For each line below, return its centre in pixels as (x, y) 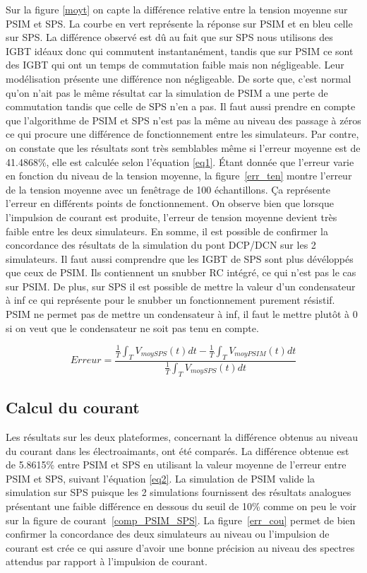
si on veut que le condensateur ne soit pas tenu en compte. (132, 327)
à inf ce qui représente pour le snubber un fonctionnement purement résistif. (170, 300)
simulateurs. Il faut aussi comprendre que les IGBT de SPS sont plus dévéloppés (180, 258)
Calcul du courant (73, 407)
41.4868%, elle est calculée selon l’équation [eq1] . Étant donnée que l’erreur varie (180, 161)
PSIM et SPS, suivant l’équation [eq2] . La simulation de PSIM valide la (161, 478)
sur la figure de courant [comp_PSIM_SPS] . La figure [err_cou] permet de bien (181, 520)
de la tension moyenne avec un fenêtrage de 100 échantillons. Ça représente (168, 189)
